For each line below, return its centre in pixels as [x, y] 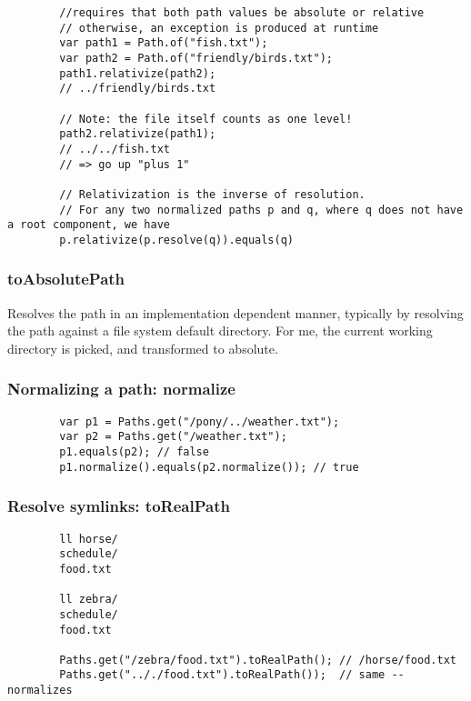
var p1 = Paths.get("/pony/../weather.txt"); [200, 421]
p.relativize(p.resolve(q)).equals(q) [176, 240]
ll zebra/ [89, 600]
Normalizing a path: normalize [121, 389]
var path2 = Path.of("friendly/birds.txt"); [196, 58]
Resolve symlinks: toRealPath [119, 506]
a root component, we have [89, 225]
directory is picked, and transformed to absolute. [143, 348]
